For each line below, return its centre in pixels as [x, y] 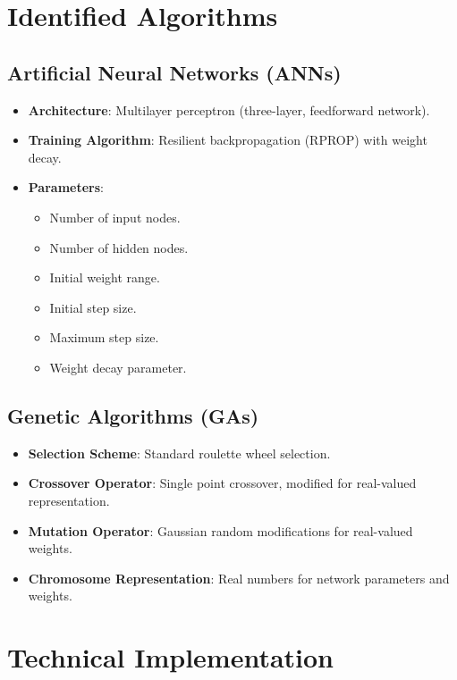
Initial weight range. [105, 277]
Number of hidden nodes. [119, 247]
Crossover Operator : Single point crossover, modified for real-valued [222, 483]
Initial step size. [93, 307]
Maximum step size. [104, 337]
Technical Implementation [171, 657]
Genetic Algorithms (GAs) [133, 415]
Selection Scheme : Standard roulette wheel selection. [179, 453]
